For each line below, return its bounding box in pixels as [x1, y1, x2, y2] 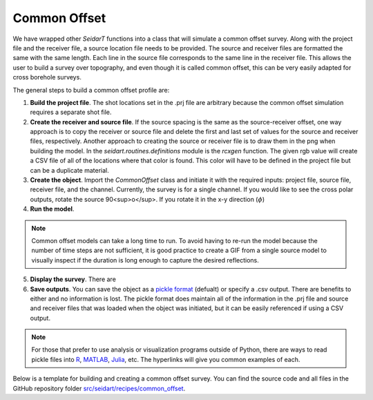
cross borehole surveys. [12, 73, 82, 82]
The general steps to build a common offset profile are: [12, 86, 170, 94]
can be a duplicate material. [30, 166, 110, 174]
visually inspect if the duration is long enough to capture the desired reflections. [31, 256, 259, 264]
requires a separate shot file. [30, 108, 112, 117]
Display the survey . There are [30, 275, 117, 283]
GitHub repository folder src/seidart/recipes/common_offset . [12, 384, 186, 392]
